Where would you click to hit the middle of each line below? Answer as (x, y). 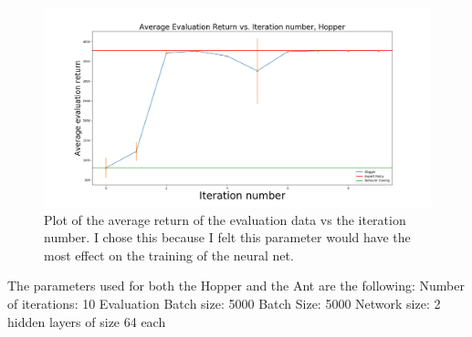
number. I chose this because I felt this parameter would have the (227, 237)
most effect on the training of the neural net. (169, 255)
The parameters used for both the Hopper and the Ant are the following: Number (236, 286)
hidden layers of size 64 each (87, 321)
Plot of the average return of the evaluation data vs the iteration (225, 219)
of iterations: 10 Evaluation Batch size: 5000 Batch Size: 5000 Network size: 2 (224, 303)
